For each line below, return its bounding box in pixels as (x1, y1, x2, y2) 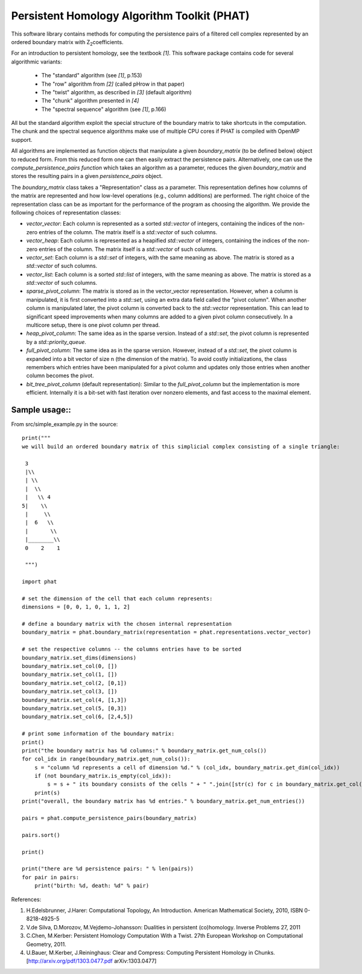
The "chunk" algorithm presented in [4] (41, 97, 139, 104)
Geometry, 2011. (26, 940, 66, 947)
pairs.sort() (22, 832, 60, 838)
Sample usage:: (11, 404, 72, 415)
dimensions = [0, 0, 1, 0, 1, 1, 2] (22, 603, 130, 611)
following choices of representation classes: (11, 209, 121, 216)
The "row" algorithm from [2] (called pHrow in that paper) (41, 80, 185, 88)
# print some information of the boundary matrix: (22, 730, 175, 737)
